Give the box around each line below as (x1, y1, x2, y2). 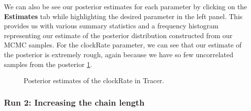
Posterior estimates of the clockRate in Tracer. (24, 75, 164, 86)
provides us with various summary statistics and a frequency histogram (4, 21, 219, 31)
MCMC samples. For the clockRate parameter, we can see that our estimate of (4, 40, 242, 50)
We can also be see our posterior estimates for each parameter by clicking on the (4, 1, 247, 11)
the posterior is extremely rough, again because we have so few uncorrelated (4, 49, 234, 59)
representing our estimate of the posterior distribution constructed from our (4, 30, 233, 40)
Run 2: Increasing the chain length (4, 96, 145, 108)
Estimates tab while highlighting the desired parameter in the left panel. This (4, 11, 243, 21)
